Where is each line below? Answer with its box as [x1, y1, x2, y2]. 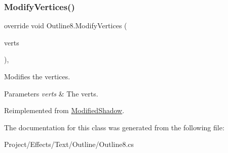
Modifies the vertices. [4, 71, 70, 81]
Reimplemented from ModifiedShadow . [4, 105, 125, 116]
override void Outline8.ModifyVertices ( [4, 20, 127, 31]
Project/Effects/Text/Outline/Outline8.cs [4, 139, 134, 149]
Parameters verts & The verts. [4, 88, 98, 98]
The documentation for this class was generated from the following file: [4, 122, 224, 132]
